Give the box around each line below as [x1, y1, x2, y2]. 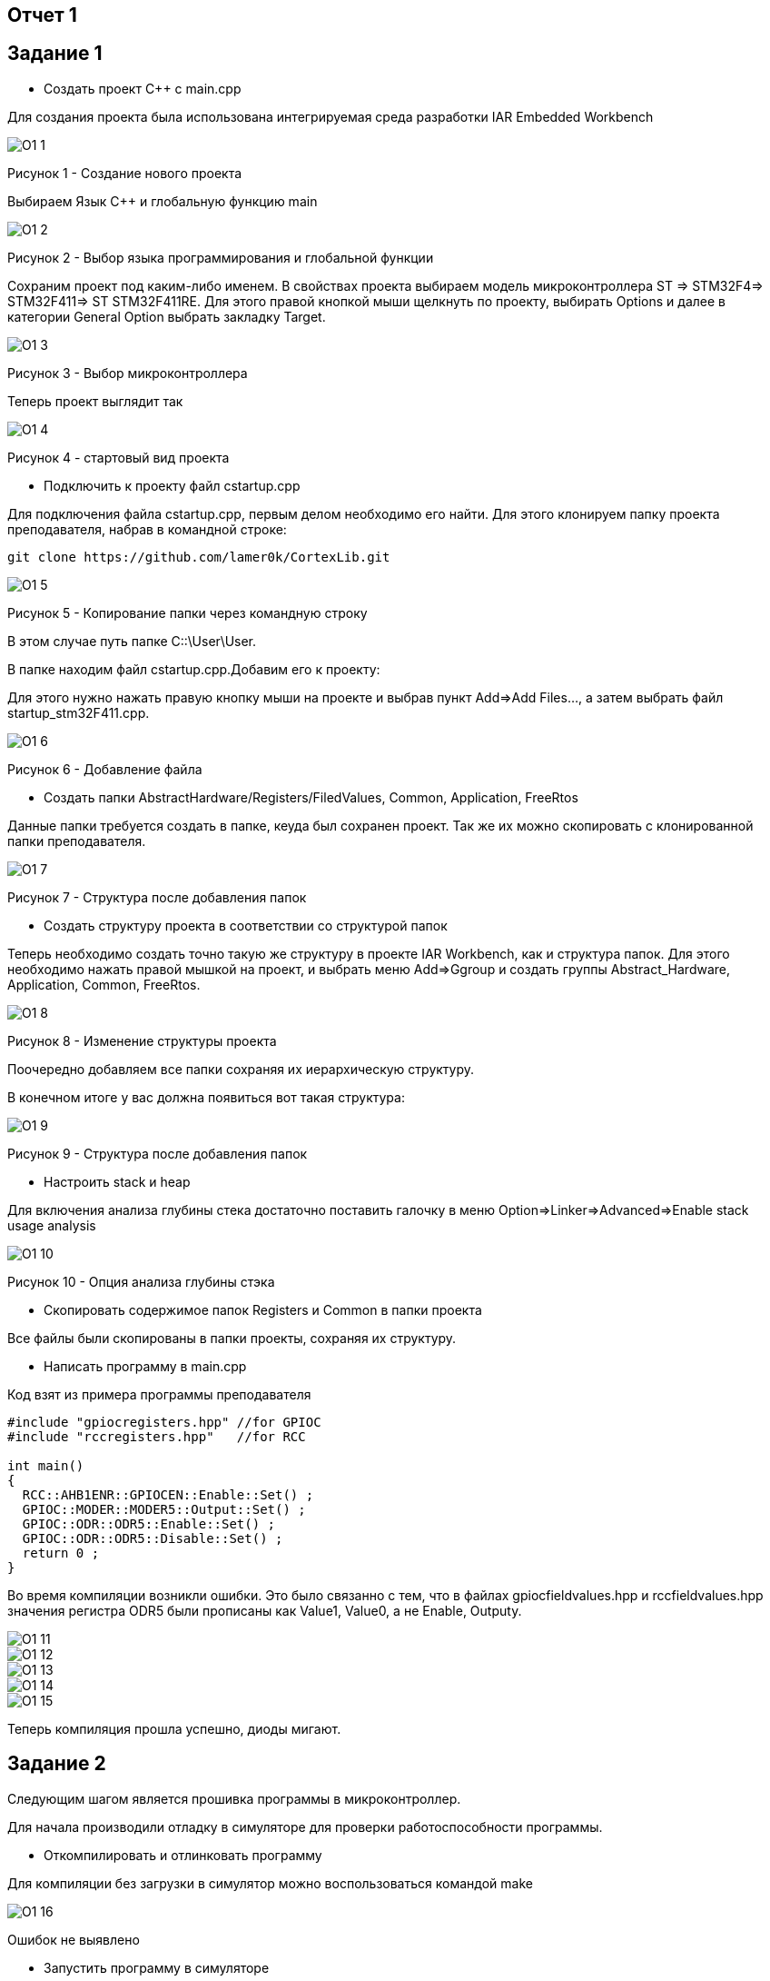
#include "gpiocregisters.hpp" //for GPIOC [7, 1414, 321, 1429]
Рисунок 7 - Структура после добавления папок [7, 889, 307, 905]
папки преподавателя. [7, 832, 146, 849]
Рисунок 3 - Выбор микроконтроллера [7, 364, 248, 381]
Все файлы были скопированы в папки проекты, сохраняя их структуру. [7, 1329, 457, 1346]
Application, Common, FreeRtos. [7, 976, 201, 992]
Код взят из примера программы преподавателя [7, 1386, 311, 1402]
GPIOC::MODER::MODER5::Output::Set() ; [22, 1501, 306, 1517]
